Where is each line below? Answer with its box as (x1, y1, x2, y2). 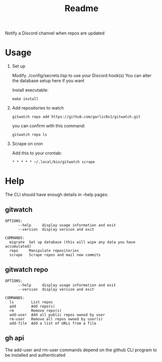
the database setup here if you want (12, 78, 85, 84)
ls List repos (9, 299, 53, 304)
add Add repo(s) (9, 304, 55, 309)
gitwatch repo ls (12, 132, 48, 137)
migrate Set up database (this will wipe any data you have (9, 239, 136, 245)
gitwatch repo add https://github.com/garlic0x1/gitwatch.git (12, 114, 141, 119)
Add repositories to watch (12, 105, 64, 111)
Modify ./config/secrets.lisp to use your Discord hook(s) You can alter (12, 73, 152, 79)
